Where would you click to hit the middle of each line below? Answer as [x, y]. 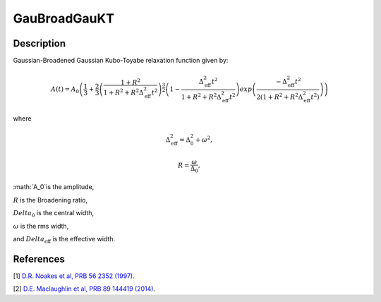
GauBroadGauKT [64, 18]
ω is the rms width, [41, 226]
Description [40, 43]
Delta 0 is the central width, [54, 214]
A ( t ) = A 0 [65, 90]
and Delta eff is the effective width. [64, 240]
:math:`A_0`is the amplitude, [54, 187]
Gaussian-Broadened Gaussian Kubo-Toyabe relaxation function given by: [121, 61]
